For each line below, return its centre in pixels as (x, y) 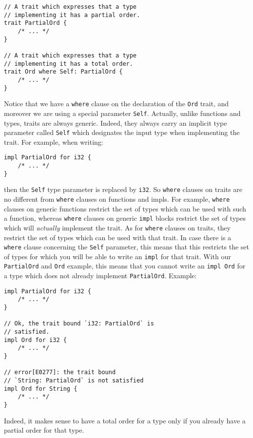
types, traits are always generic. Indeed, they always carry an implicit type (116, 123)
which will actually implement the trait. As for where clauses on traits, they (117, 227)
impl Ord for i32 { (35, 340)
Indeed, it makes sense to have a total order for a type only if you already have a (125, 420)
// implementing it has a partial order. (72, 15)
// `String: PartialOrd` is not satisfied (74, 381)
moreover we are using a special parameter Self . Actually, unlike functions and (122, 113)
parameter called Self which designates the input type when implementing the (122, 132)
